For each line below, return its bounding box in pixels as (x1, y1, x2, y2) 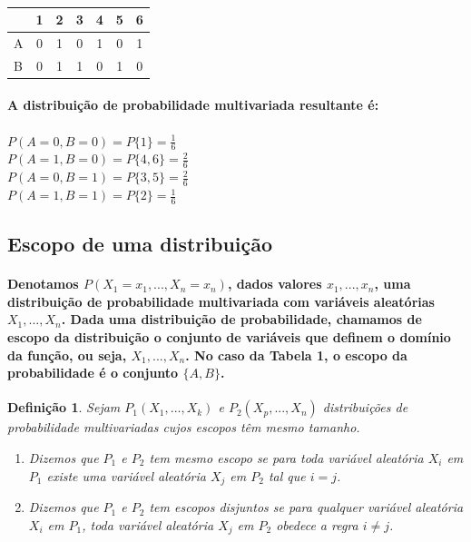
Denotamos (7, 274, 79, 293)
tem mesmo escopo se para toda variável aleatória (149, 448, 424, 468)
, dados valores (227, 274, 322, 293)
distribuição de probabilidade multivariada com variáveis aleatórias (7, 291, 435, 310)
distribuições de (322, 398, 408, 417)
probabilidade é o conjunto (7, 363, 179, 382)
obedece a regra (276, 515, 358, 534)
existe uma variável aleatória (46, 466, 206, 485)
